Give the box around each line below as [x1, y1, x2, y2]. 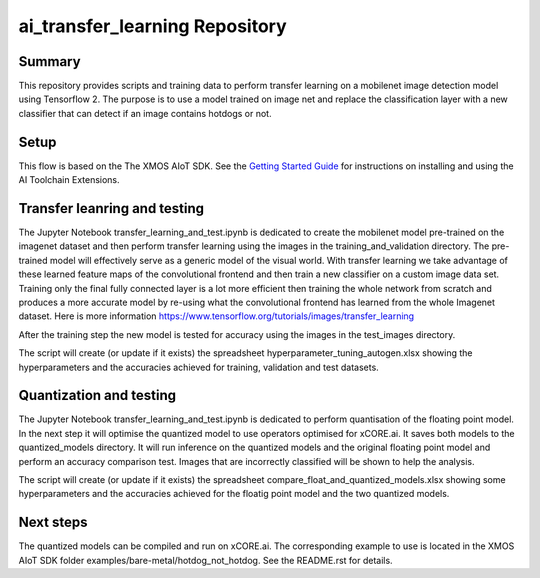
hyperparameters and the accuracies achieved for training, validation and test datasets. [18, 361, 379, 373]
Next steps [18, 514, 88, 531]
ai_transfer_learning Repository [18, 15, 287, 37]
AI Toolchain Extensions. [18, 174, 120, 186]
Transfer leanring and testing [18, 200, 205, 217]
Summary [18, 53, 81, 70]
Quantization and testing [18, 387, 177, 404]
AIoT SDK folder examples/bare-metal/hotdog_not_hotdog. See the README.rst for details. [18, 554, 394, 566]
